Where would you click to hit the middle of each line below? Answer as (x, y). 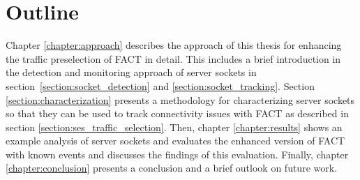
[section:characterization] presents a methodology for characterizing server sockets (180, 99)
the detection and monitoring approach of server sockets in (131, 72)
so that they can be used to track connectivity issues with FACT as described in (177, 113)
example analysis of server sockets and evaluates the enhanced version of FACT (175, 141)
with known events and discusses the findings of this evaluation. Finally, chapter (177, 154)
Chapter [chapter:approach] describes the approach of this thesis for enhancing (174, 45)
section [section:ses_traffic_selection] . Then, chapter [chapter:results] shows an (174, 127)
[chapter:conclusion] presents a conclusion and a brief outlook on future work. (172, 168)
